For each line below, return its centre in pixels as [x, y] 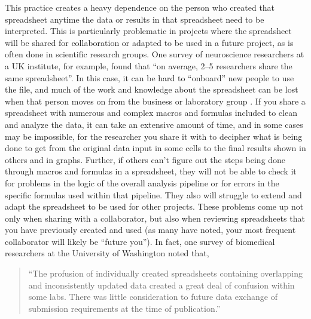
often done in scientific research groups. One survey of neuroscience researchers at [155, 54]
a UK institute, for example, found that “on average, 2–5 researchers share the [149, 65]
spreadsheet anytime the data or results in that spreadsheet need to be [135, 19]
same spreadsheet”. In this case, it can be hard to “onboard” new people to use [150, 77]
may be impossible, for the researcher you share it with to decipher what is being [154, 136]
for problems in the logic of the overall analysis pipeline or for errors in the [142, 182]
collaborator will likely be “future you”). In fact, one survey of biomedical [140, 241]
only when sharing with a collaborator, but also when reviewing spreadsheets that [155, 218]
